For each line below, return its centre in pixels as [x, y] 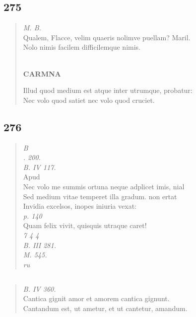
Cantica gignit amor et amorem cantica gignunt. [96, 298]
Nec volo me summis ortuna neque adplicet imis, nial [104, 186]
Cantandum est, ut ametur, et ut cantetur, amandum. [105, 308]
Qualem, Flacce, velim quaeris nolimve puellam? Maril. [107, 37]
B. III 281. [39, 245]
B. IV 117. [39, 167]
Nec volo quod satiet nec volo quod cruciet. [89, 100]
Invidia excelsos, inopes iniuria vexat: [80, 206]
